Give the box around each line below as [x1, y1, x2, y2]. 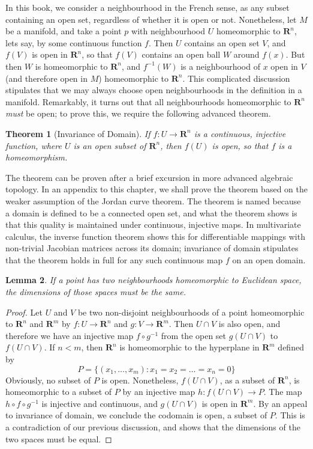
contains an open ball [142, 48, 221, 61]
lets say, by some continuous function [5, 36, 142, 49]
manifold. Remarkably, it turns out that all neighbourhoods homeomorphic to [5, 95, 291, 108]
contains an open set [184, 36, 260, 49]
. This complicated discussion [182, 72, 290, 84]
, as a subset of [219, 373, 275, 386]
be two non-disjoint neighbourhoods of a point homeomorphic [77, 305, 305, 318]
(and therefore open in [5, 72, 88, 84]
